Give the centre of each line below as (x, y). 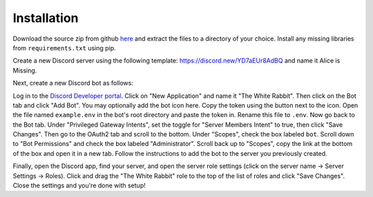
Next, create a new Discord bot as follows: (73, 83)
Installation (46, 18)
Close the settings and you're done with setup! (79, 185)
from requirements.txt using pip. (65, 48)
